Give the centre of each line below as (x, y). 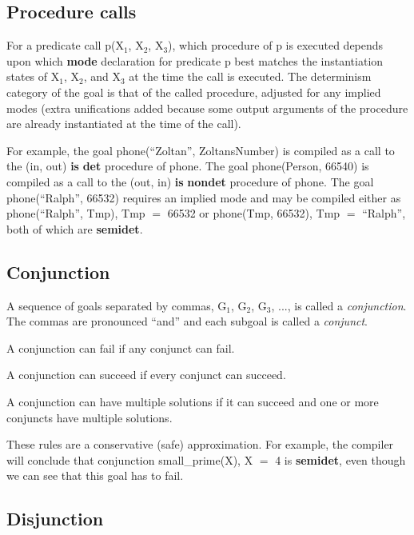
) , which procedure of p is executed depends (276, 45)
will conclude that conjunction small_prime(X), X (130, 459)
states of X (33, 76)
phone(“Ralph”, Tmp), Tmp (76, 213)
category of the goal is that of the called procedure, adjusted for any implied (194, 92)
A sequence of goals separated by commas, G (117, 305)
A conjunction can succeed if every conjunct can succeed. (146, 375)
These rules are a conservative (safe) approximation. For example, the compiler (200, 444)
